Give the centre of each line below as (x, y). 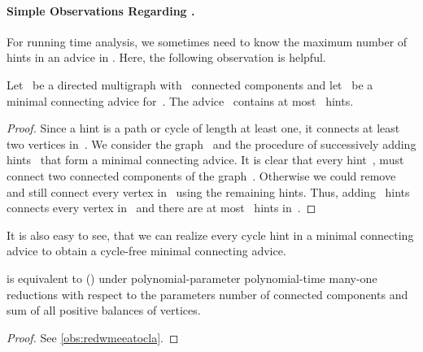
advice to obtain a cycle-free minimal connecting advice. (146, 251)
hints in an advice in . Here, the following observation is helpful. (166, 57)
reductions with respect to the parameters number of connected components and (207, 294)
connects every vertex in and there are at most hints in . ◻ (161, 208)
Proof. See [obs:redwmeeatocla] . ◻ (93, 337)
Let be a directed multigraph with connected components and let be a (190, 84)
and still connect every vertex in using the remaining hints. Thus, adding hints (208, 191)
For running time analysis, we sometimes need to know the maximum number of (207, 41)
